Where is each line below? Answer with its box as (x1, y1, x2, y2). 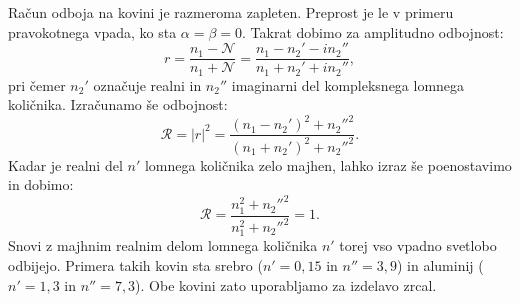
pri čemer (8, 74, 66, 95)
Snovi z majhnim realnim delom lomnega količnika (8, 235, 318, 256)
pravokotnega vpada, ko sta (8, 21, 177, 42)
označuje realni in (93, 74, 202, 95)
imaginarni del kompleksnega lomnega (231, 74, 465, 95)
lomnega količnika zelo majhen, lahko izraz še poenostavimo (144, 154, 512, 175)
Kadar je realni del (8, 154, 123, 175)
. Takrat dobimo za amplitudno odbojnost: (242, 21, 504, 42)
